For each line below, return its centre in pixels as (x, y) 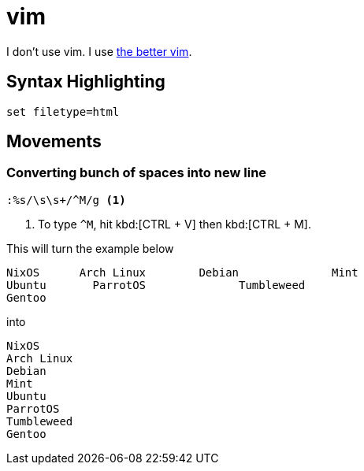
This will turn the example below (90, 248)
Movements (54, 142)
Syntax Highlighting (86, 82)
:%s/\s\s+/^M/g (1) (66, 200)
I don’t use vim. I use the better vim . (99, 51)
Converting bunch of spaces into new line (137, 173)
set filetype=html (63, 111)
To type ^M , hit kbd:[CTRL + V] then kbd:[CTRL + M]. (175, 224)
